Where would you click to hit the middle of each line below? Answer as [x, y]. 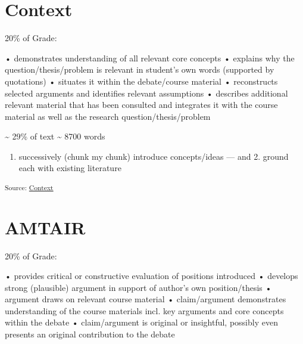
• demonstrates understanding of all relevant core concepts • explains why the [150, 58]
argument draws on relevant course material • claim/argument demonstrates [146, 299]
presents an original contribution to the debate [90, 334]
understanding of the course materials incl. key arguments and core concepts [144, 310]
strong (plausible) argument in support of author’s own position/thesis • [138, 287]
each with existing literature [70, 168]
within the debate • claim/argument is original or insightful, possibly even [141, 322]
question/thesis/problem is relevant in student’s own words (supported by [140, 69]
